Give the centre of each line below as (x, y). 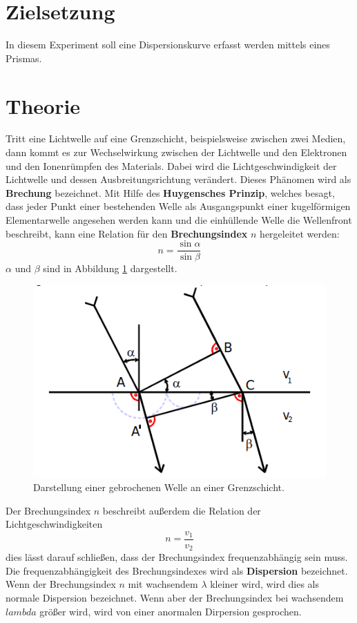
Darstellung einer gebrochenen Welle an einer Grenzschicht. (159, 487)
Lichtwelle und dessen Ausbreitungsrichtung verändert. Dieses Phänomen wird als (178, 179)
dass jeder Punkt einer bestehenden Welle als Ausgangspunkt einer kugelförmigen (178, 206)
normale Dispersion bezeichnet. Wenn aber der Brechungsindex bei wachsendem (175, 598)
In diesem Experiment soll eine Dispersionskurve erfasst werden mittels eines (168, 45)
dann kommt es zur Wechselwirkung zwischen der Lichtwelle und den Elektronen (176, 152)
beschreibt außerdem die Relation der (182, 510)
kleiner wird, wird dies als (265, 584)
